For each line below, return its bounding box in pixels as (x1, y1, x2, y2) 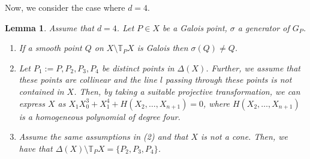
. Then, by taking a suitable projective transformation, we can (74, 85, 300, 97)
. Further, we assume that (206, 61, 300, 74)
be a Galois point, (162, 21, 227, 34)
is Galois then (137, 41, 188, 54)
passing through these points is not (165, 73, 292, 86)
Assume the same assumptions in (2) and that (19, 130, 188, 143)
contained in (19, 85, 64, 97)
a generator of (237, 21, 290, 34)
